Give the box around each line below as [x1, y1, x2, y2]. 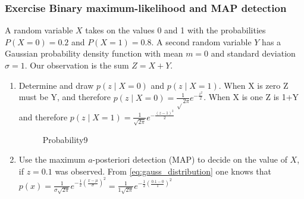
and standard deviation [211, 47, 296, 60]
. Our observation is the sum [24, 59, 129, 71]
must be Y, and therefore [18, 91, 111, 103]
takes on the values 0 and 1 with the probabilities [85, 24, 266, 36]
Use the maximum [18, 153, 86, 166]
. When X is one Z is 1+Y [203, 91, 299, 103]
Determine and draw [18, 79, 94, 91]
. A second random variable [151, 35, 252, 48]
